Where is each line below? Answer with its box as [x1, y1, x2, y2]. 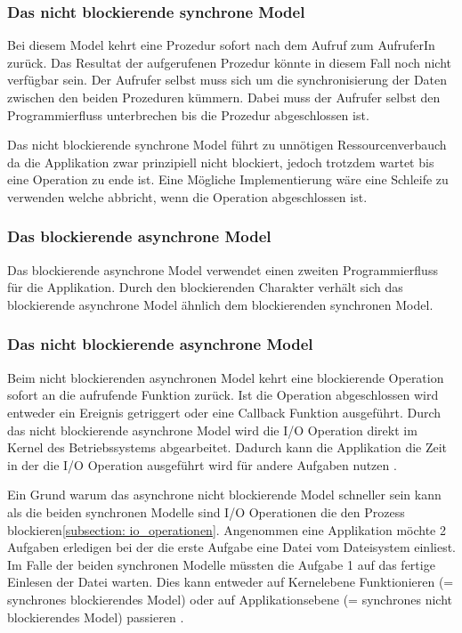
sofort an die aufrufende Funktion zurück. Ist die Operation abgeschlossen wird [7, 385, 439, 404]
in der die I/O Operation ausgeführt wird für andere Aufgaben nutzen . [7, 455, 397, 474]
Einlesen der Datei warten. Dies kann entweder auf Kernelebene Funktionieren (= [7, 572, 454, 591]
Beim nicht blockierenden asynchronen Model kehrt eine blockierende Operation [7, 368, 444, 386]
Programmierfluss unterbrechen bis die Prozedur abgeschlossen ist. [7, 105, 369, 124]
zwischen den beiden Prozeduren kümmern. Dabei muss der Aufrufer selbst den [7, 88, 441, 106]
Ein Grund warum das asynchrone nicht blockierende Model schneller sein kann [7, 485, 442, 504]
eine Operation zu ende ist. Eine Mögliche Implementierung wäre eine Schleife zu [7, 170, 449, 189]
